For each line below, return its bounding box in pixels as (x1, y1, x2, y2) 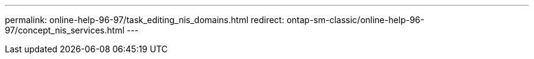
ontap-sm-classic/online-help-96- (287, 15, 424, 25)
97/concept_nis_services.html (5, 25, 125, 35)
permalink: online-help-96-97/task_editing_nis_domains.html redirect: (5, 15, 285, 25)
